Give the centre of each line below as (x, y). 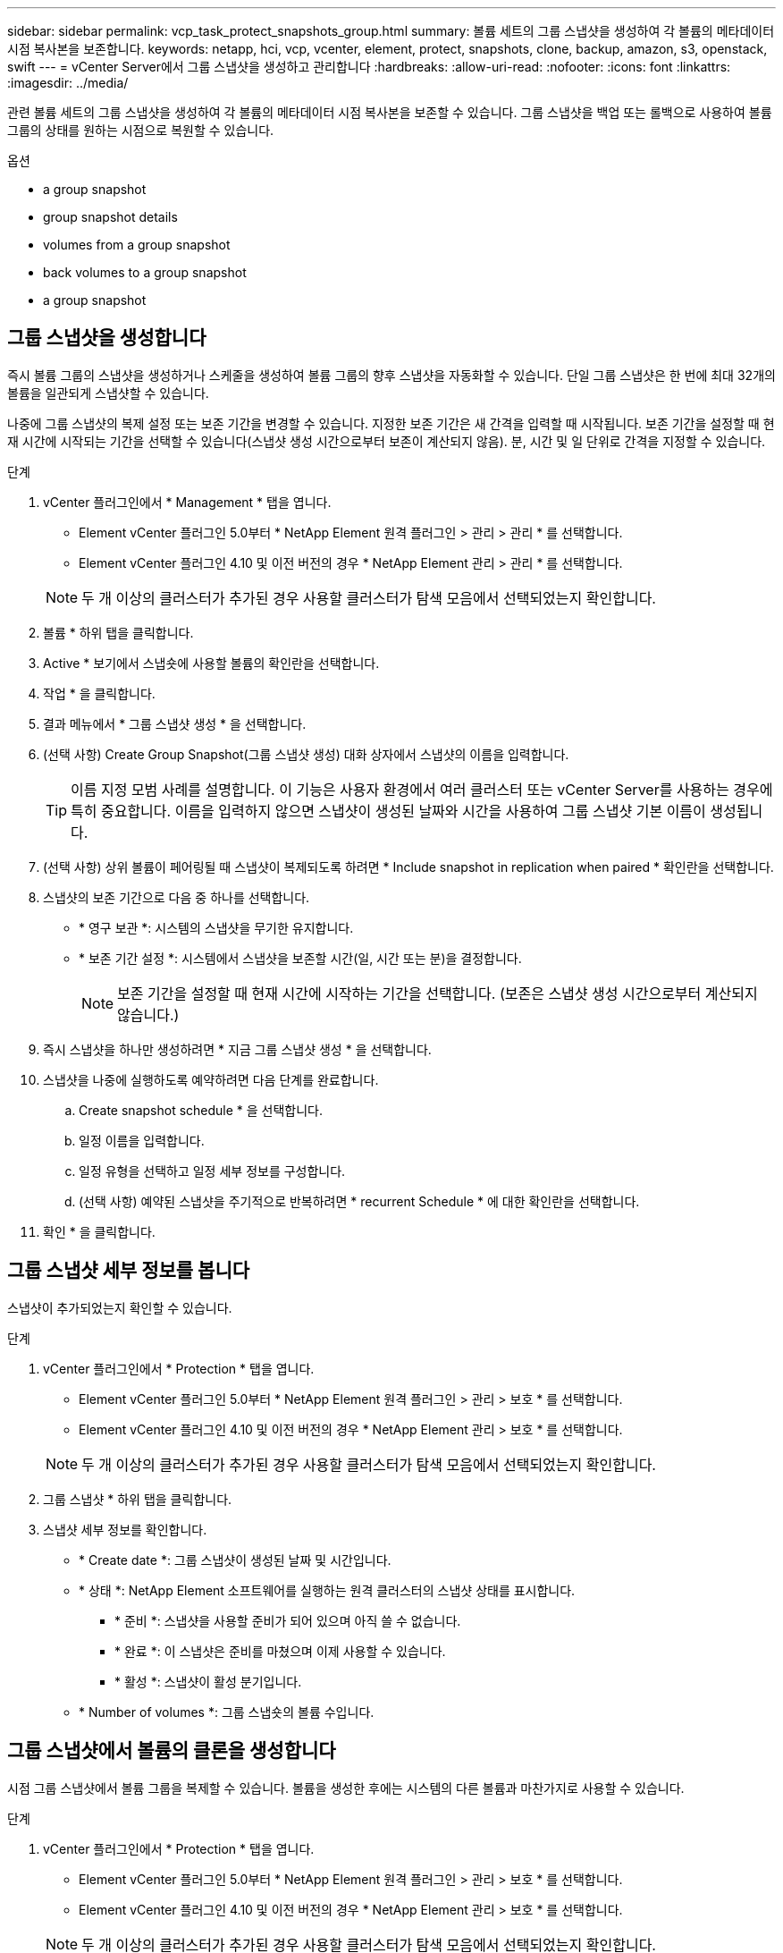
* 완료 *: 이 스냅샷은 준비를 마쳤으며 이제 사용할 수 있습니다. (280, 1651)
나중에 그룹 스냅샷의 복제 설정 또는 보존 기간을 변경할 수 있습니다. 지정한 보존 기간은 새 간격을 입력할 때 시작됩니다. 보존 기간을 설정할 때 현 (391, 423)
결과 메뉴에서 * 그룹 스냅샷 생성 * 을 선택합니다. (175, 723)
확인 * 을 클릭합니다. (99, 1231)
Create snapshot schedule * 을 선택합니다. (201, 1110)
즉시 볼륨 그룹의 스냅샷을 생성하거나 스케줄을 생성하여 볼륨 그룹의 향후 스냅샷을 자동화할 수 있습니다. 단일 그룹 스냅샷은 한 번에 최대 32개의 (391, 375)
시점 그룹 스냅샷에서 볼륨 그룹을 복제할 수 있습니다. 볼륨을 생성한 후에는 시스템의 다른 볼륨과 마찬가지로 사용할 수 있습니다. (346, 1788)
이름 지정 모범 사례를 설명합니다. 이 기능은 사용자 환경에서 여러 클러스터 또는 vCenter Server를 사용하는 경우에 (422, 789)
